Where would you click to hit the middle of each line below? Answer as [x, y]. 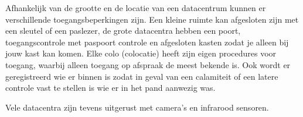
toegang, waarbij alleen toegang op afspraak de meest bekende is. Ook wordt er [148, 64]
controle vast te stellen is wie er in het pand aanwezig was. [110, 88]
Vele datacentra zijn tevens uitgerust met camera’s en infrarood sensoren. [137, 107]
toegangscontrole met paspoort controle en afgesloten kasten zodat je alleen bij [147, 42]
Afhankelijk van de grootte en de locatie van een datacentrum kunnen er [136, 8]
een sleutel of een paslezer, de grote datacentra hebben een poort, [123, 31]
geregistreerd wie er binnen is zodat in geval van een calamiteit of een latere [142, 76]
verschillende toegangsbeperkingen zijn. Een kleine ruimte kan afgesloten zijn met [152, 19]
